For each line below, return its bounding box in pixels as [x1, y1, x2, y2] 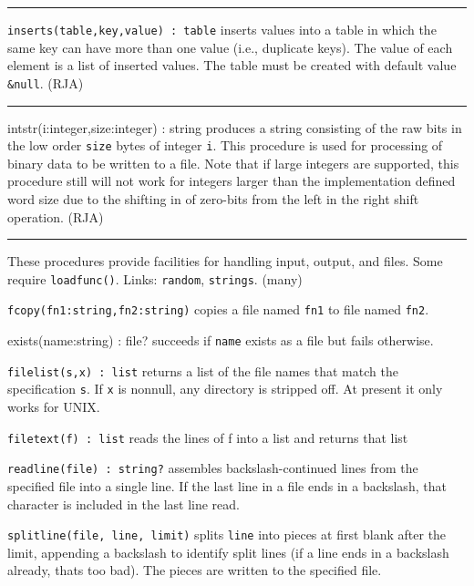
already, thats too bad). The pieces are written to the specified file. [7, 560, 382, 580]
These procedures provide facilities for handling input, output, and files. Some [7, 252, 443, 271]
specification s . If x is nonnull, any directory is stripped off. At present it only [7, 379, 443, 398]
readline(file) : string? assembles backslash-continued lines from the [7, 458, 418, 478]
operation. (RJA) [7, 207, 104, 226]
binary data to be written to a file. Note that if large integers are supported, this [7, 153, 459, 172]
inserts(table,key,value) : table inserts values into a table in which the [7, 20, 437, 38]
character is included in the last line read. [7, 494, 240, 513]
